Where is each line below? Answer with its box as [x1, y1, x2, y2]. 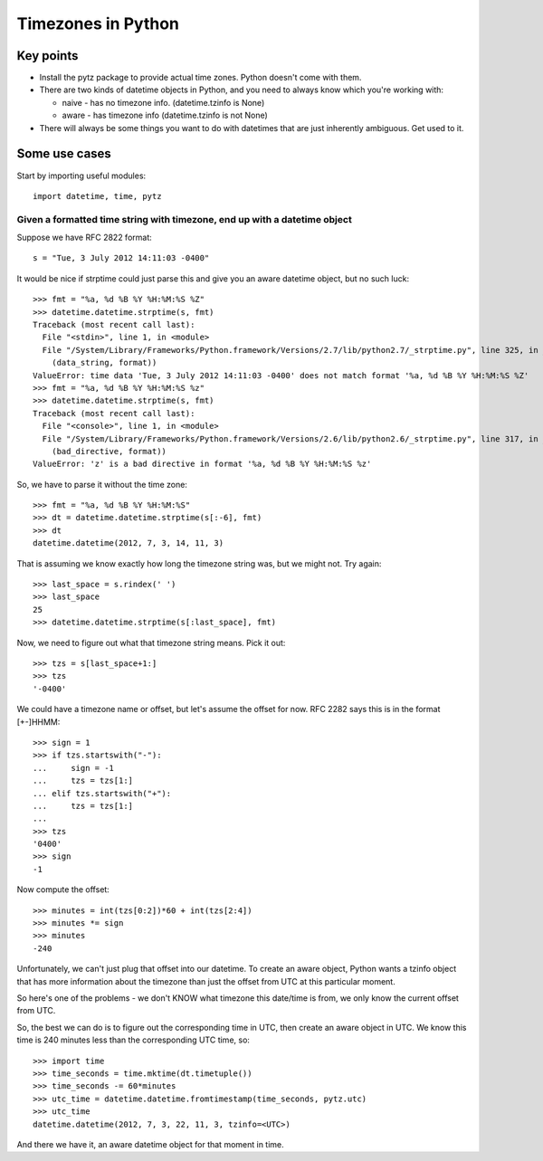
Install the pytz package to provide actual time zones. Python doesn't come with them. [39, 72, 362, 83]
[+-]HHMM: [16, 716, 61, 728]
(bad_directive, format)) [51, 446, 167, 456]
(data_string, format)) [51, 357, 157, 368]
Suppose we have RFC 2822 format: [16, 232, 153, 243]
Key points [16, 48, 79, 63]
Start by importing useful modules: [16, 170, 147, 181]
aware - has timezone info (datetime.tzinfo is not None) [62, 109, 269, 121]
